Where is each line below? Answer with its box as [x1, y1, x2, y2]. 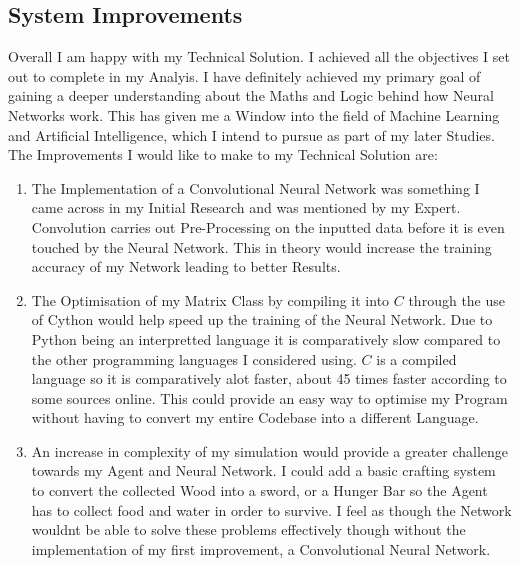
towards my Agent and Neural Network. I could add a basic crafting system [31, 460, 496, 481]
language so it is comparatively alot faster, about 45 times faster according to [31, 368, 507, 389]
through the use [408, 289, 505, 310]
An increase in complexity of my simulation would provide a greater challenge [31, 440, 509, 461]
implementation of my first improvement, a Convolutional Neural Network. [31, 538, 491, 559]
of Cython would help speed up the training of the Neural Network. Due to [31, 309, 493, 330]
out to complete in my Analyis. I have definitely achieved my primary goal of [8, 65, 481, 86]
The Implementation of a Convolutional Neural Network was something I [31, 177, 480, 198]
